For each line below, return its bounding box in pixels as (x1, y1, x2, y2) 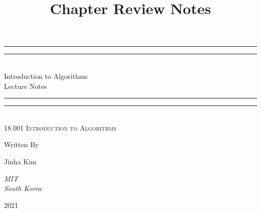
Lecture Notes (4, 80, 47, 91)
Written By (4, 139, 39, 150)
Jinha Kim (4, 156, 37, 166)
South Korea (4, 183, 42, 193)
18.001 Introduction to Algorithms (4, 122, 116, 133)
